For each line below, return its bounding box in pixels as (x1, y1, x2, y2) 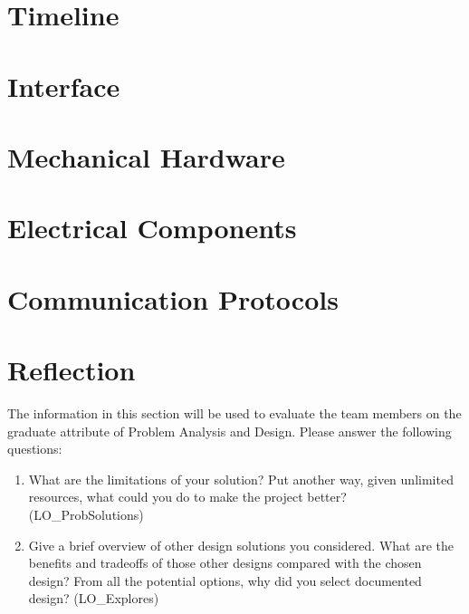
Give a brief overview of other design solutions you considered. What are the (28, 535, 455, 554)
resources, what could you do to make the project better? (28, 487, 347, 506)
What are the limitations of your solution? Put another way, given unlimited (28, 469, 454, 488)
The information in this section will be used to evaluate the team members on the (7, 404, 462, 422)
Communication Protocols (7, 280, 339, 317)
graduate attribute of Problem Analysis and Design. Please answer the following (7, 421, 452, 440)
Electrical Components (7, 209, 297, 246)
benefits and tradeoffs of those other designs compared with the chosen (28, 553, 422, 572)
